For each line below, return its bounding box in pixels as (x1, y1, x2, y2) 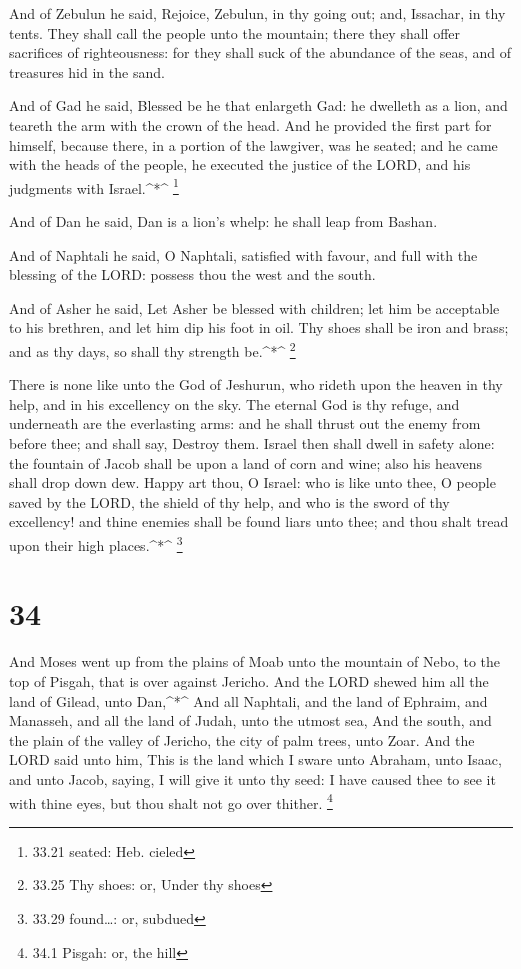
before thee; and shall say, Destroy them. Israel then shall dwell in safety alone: (9, 433, 495, 453)
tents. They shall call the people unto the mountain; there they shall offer (9, 22, 461, 43)
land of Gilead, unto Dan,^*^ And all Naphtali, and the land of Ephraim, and (9, 690, 488, 711)
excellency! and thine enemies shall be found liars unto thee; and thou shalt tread (9, 511, 509, 532)
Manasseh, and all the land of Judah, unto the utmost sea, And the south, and (9, 710, 492, 731)
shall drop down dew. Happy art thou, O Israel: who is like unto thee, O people (9, 472, 496, 493)
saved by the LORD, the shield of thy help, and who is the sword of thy (9, 491, 450, 512)
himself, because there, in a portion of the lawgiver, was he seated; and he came (9, 134, 498, 155)
